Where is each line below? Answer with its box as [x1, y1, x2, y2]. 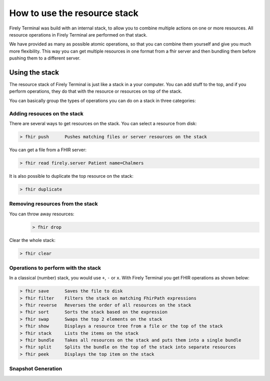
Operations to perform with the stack [9, 264, 101, 271]
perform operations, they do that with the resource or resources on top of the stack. [9, 88, 182, 95]
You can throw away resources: [9, 211, 74, 217]
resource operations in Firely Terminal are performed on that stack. [9, 32, 147, 38]
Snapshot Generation [9, 365, 62, 372]
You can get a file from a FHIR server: [9, 147, 87, 153]
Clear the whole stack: [9, 237, 56, 243]
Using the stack [9, 68, 59, 77]
